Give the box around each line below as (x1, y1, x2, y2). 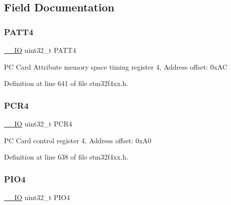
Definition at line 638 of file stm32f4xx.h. (4, 152, 129, 162)
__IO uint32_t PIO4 (4, 192, 70, 202)
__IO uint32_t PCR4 (4, 119, 72, 128)
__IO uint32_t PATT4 (4, 45, 76, 55)
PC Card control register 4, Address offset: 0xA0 (4, 135, 151, 145)
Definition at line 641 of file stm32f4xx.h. (4, 78, 129, 88)
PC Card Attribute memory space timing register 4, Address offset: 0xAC (4, 61, 228, 72)
